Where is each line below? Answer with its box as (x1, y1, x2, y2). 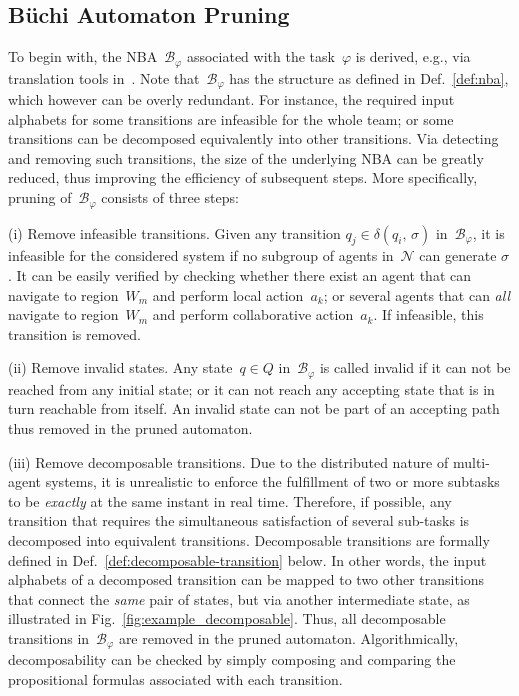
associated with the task (186, 46, 335, 67)
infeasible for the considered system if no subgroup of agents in (8, 245, 394, 266)
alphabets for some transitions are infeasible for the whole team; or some (8, 108, 454, 129)
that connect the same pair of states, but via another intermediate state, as (8, 588, 470, 609)
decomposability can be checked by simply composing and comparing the (8, 649, 456, 670)
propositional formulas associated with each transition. (8, 668, 343, 689)
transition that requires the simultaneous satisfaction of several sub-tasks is (8, 510, 470, 531)
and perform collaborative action (152, 304, 354, 325)
